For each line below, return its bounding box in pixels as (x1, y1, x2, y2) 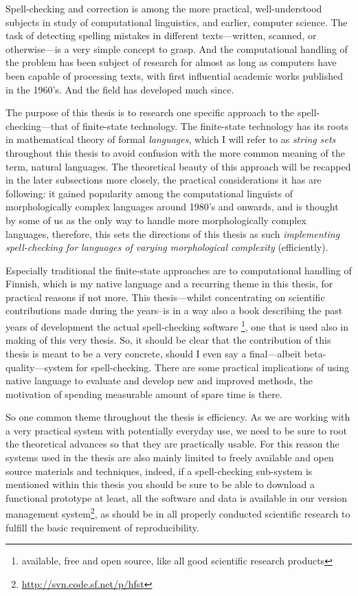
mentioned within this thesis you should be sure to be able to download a (5, 477, 315, 492)
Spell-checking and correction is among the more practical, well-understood (5, 1, 322, 15)
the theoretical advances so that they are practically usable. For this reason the (5, 437, 339, 451)
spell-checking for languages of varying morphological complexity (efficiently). (5, 240, 328, 254)
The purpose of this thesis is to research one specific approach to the (5, 105, 295, 120)
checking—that (5, 118, 69, 133)
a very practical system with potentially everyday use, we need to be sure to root (5, 423, 348, 437)
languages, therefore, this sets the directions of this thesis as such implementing (5, 226, 340, 241)
